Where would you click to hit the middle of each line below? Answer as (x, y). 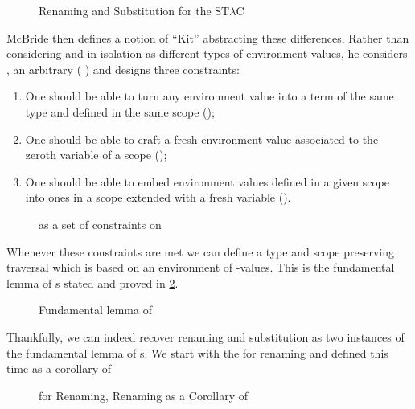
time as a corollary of (59, 368)
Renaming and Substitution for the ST (134, 10)
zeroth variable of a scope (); (96, 155)
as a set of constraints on (100, 224)
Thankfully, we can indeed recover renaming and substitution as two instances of (205, 336)
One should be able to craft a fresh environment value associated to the (202, 139)
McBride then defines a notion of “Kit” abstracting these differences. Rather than (208, 37)
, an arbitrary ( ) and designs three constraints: (123, 69)
